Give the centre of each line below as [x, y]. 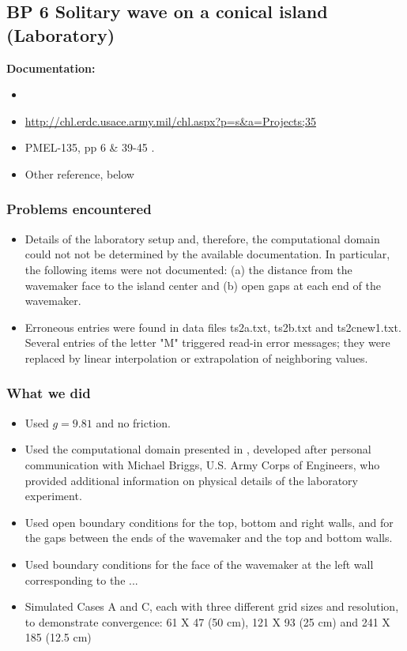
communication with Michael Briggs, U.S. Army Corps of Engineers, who [202, 464]
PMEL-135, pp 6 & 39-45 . [90, 147]
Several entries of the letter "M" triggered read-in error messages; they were [207, 342]
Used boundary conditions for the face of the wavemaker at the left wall [199, 564]
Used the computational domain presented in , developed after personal [198, 449]
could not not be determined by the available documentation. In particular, [207, 254]
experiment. [53, 496]
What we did [49, 393]
